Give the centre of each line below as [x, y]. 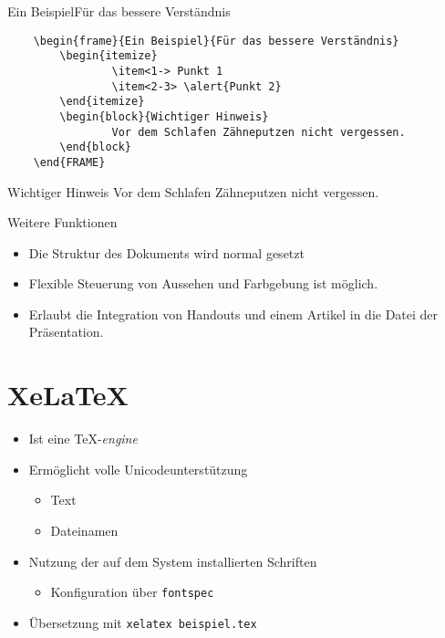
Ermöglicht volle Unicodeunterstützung [138, 469]
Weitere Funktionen [62, 222]
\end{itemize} [102, 102]
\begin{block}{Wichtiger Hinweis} [164, 116]
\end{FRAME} [69, 162]
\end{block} [96, 147]
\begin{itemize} [109, 56]
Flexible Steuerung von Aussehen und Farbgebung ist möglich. [203, 283]
